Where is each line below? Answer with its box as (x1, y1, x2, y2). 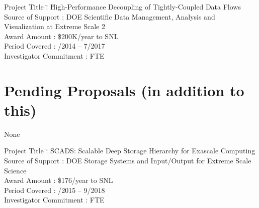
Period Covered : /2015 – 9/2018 (4, 184, 105, 195)
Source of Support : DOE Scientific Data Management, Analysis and (4, 11, 215, 22)
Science (4, 165, 27, 175)
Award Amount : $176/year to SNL (4, 175, 113, 185)
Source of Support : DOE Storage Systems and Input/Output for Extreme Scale (4, 155, 251, 166)
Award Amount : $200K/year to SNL (4, 31, 119, 41)
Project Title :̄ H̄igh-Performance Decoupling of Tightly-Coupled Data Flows (4, 2, 241, 12)
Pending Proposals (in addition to (4, 80, 244, 100)
